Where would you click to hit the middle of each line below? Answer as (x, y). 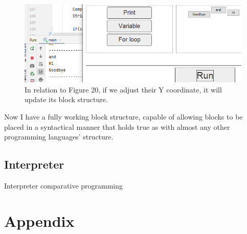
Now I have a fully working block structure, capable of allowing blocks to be (123, 117)
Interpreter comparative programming (64, 186)
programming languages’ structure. (59, 137)
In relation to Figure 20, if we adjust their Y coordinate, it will (123, 89)
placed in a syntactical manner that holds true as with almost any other (117, 126)
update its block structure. (66, 99)
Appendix (39, 220)
